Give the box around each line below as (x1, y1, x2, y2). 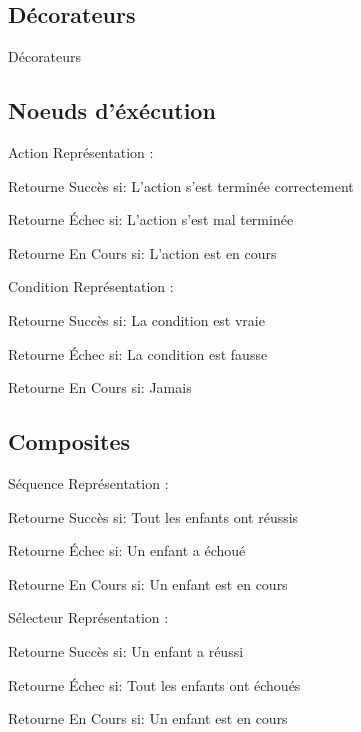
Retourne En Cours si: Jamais (8, 377, 192, 398)
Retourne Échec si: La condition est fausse (8, 343, 268, 364)
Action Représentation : (8, 142, 154, 162)
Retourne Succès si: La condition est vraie (8, 309, 265, 330)
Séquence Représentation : (8, 472, 169, 493)
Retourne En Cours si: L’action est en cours (8, 242, 277, 263)
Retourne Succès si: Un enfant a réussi (8, 640, 244, 661)
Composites (8, 426, 131, 457)
